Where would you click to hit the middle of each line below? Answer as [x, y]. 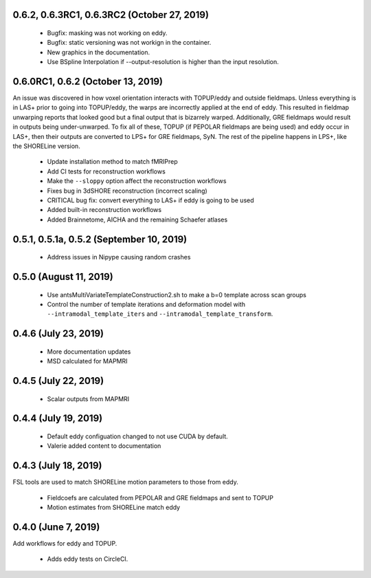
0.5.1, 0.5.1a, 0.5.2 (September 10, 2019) [100, 239]
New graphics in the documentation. [99, 52]
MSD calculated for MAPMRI [87, 361]
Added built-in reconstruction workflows [104, 210]
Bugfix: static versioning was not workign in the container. [129, 43]
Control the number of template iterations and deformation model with [146, 304]
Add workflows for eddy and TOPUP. [65, 543]
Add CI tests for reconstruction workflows [106, 171]
